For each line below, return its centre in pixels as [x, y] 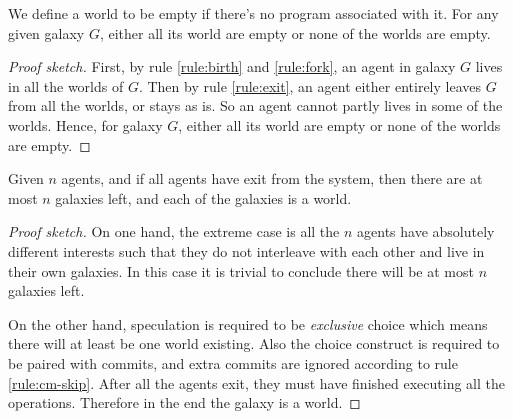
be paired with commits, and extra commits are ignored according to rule [233, 362]
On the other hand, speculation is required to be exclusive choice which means [248, 323]
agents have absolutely [426, 231]
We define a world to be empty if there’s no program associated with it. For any [253, 13]
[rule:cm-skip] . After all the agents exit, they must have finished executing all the [256, 382]
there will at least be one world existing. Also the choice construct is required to [254, 343]
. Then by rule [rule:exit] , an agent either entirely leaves [310, 85]
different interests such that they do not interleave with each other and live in [246, 250]
